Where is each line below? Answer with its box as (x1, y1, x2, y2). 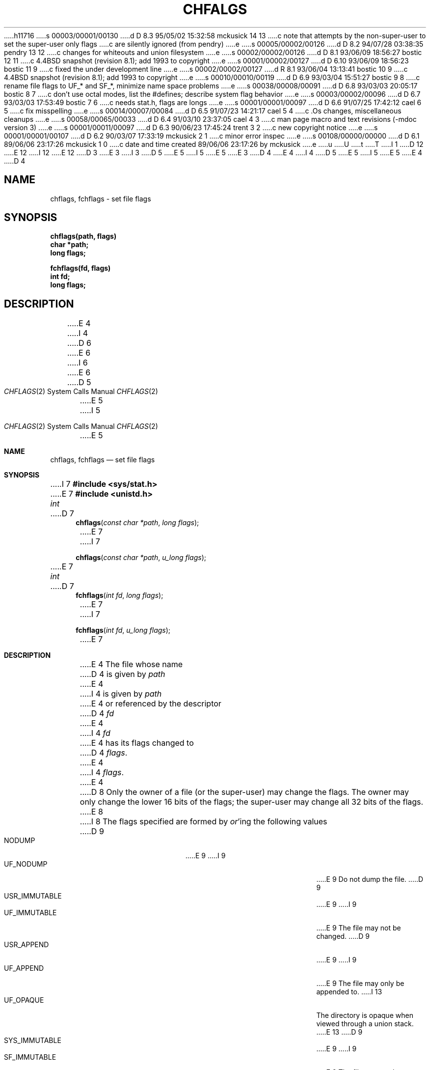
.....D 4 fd (80, 708, 114, 719)
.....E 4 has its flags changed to (80, 738, 194, 748)
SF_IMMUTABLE (4, 1053, 56, 1062)
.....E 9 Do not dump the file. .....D (316, 875, 424, 884)
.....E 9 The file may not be (316, 924, 401, 932)
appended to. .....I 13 (316, 987, 382, 996)
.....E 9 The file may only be (316, 979, 404, 988)
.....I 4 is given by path (80, 689, 162, 699)
